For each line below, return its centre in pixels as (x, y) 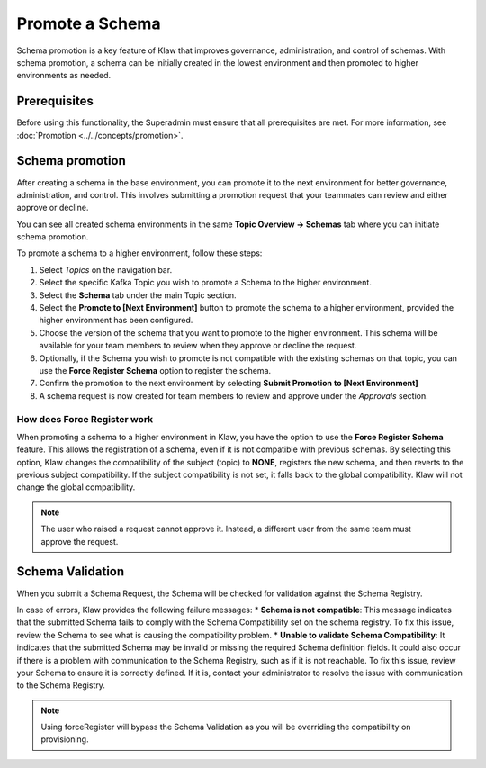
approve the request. (80, 541)
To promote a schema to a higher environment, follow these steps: (139, 253)
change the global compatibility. (76, 487)
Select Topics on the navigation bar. (106, 269)
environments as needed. (64, 76)
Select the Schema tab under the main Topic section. (138, 295)
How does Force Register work (85, 419)
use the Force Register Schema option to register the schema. (155, 370)
